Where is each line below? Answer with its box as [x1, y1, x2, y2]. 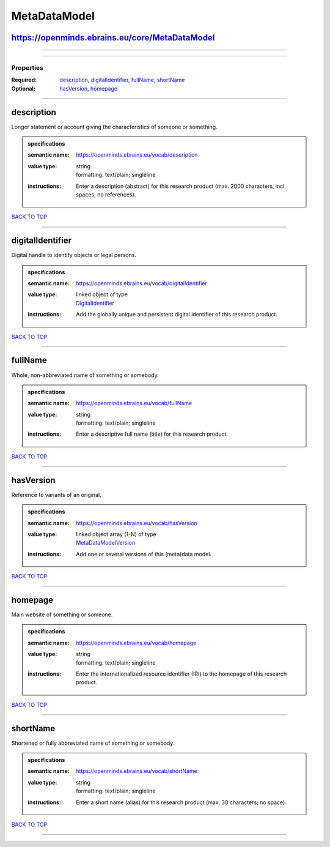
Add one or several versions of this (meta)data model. [76, 550, 212, 558]
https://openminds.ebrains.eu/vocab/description [76, 151, 198, 159]
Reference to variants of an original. [11, 491, 101, 498]
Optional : [11, 84, 36, 92]
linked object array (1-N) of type [76, 530, 157, 538]
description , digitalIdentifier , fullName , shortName [59, 76, 185, 84]
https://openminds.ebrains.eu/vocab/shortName [76, 767, 198, 775]
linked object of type [76, 291, 128, 298]
